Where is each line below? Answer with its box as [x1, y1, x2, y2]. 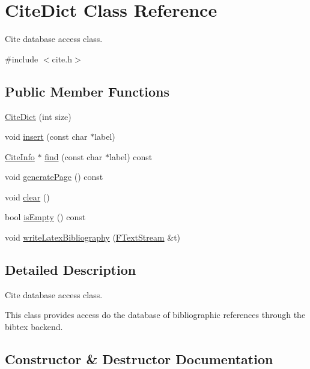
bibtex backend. [5, 320, 63, 333]
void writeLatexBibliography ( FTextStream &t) [5, 231, 181, 244]
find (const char [44, 150, 103, 163]
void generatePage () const [5, 170, 103, 183]
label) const [109, 150, 153, 163]
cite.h [52, 52, 73, 65]
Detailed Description [5, 260, 136, 279]
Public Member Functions [5, 82, 169, 100]
